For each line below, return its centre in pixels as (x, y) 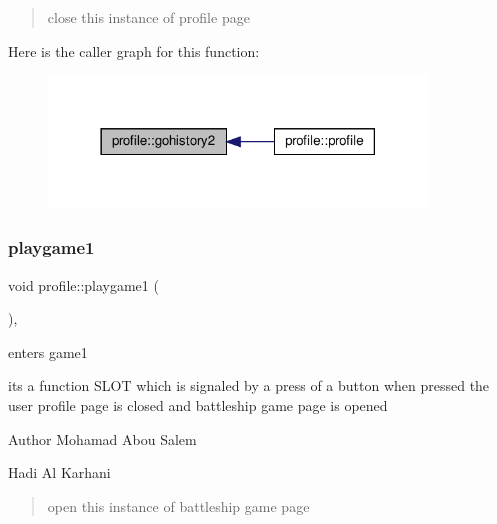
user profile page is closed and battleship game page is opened (198, 405)
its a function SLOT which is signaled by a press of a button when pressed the (249, 385)
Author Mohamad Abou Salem (102, 438)
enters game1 (48, 351)
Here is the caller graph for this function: (134, 50)
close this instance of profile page (148, 17)
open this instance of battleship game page (178, 505)
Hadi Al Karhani (59, 472)
